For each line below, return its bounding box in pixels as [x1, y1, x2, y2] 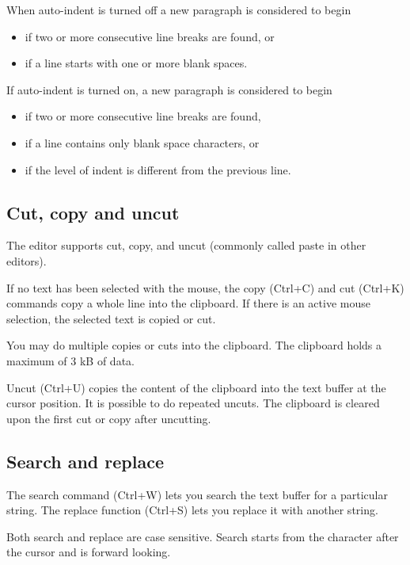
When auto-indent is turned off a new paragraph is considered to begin [6, 2, 351, 17]
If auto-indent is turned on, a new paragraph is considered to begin [6, 81, 332, 97]
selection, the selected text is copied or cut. [6, 310, 216, 326]
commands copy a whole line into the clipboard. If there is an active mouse [6, 295, 370, 311]
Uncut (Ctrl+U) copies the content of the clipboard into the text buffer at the [6, 379, 386, 395]
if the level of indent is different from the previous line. [25, 161, 291, 178]
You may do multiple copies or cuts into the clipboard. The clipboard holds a [6, 337, 382, 353]
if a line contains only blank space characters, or [25, 134, 260, 151]
